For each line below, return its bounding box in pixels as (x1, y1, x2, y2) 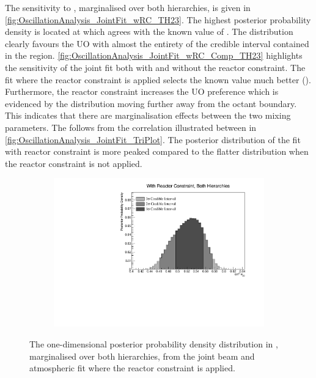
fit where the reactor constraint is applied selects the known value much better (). (5, 73, 311, 86)
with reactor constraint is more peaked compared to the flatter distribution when (5, 145, 309, 158)
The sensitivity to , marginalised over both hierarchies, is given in (5, 1, 251, 13)
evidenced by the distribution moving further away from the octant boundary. (5, 97, 297, 109)
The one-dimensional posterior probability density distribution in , (29, 338, 278, 350)
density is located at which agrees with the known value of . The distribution (5, 25, 293, 38)
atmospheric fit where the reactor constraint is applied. (29, 361, 235, 374)
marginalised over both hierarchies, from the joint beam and (29, 349, 255, 362)
